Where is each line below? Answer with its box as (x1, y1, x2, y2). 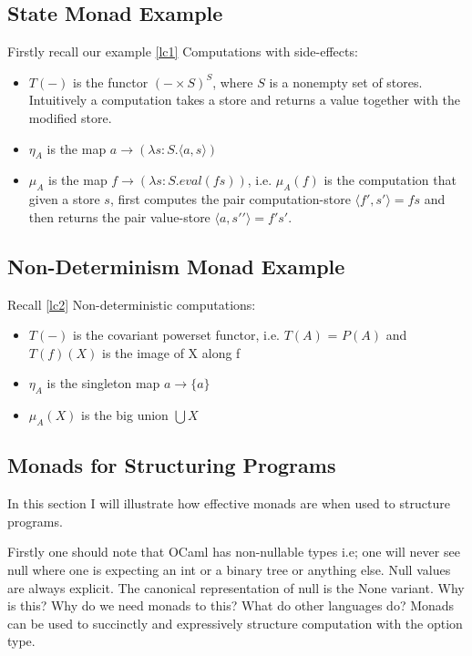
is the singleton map (46, 374, 160, 393)
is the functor (73, 72, 149, 91)
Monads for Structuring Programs (7, 451, 336, 479)
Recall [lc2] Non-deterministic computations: (7, 294, 256, 313)
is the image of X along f (102, 343, 241, 362)
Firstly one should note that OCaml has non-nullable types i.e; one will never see (7, 542, 460, 561)
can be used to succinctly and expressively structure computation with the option (7, 613, 463, 632)
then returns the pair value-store (28, 207, 210, 226)
